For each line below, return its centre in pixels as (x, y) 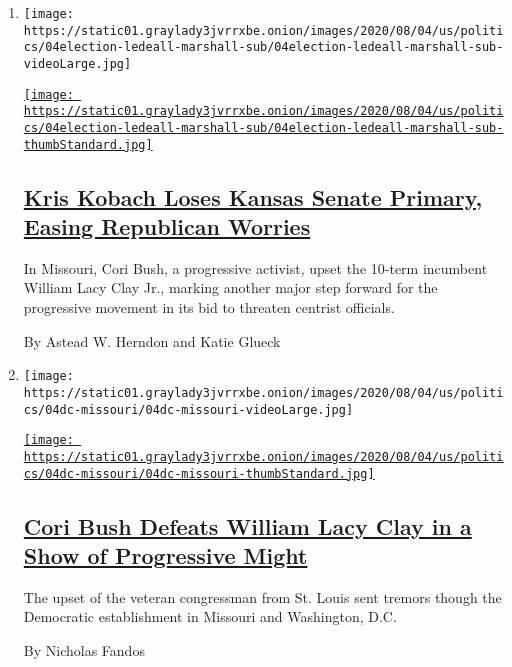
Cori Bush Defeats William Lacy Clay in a (247, 525)
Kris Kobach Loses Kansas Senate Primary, (253, 196)
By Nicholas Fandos (84, 649)
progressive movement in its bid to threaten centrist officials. (209, 307)
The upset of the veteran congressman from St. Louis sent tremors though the (262, 596)
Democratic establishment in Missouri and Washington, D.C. (210, 616)
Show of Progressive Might (165, 554)
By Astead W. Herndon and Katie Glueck (152, 340)
